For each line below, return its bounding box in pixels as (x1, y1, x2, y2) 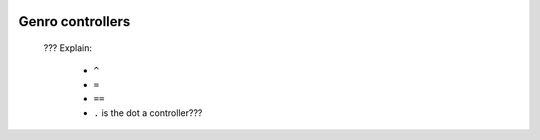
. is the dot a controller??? (93, 106, 203, 119)
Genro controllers (18, 13, 131, 30)
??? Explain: (43, 42, 92, 54)
